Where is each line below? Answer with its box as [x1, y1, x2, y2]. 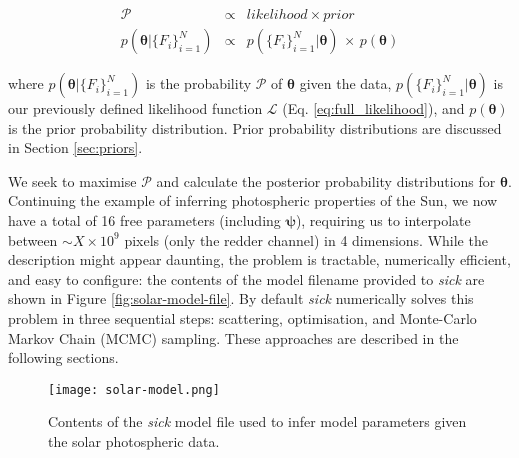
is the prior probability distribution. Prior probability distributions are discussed [8, 117, 502, 138]
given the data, [299, 73, 392, 94]
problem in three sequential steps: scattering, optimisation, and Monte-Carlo [8, 308, 477, 328]
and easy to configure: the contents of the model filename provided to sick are [8, 268, 485, 289]
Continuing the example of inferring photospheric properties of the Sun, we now [8, 190, 498, 211]
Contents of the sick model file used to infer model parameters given [48, 411, 467, 432]
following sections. [8, 347, 119, 368]
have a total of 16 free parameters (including [8, 210, 281, 231]
